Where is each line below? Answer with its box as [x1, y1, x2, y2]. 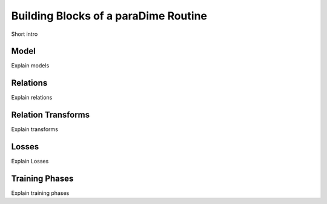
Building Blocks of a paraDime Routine [11, 9, 208, 22]
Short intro [11, 30, 38, 38]
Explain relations [11, 94, 53, 101]
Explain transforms [11, 126, 59, 133]
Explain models [11, 62, 50, 69]
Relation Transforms [11, 110, 90, 120]
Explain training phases [11, 189, 70, 197]
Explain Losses [11, 158, 49, 165]
